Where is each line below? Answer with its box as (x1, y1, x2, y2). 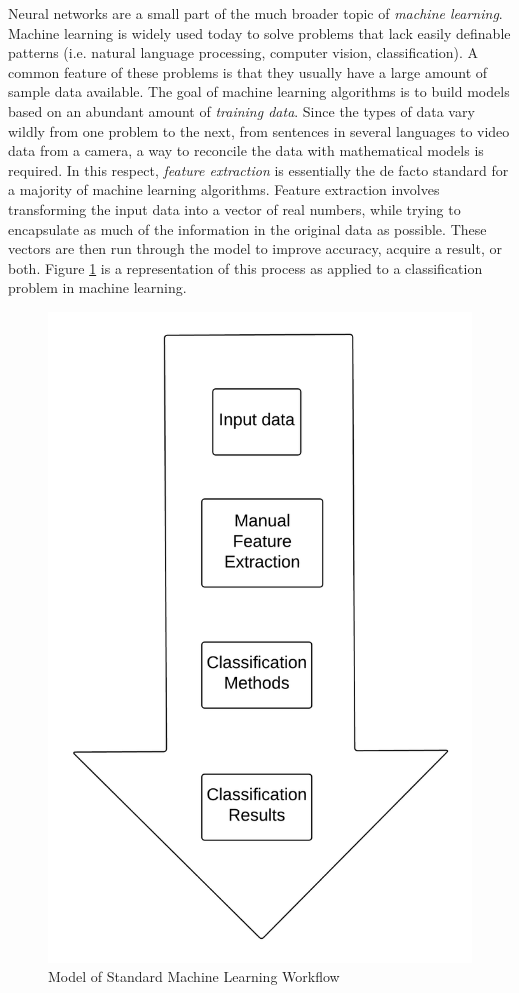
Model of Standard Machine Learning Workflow (48, 966, 340, 987)
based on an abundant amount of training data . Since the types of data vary (8, 100, 475, 121)
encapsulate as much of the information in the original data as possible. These (8, 218, 487, 239)
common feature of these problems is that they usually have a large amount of (8, 61, 488, 82)
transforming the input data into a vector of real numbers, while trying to (8, 198, 461, 219)
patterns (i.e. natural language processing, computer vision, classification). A (8, 42, 479, 63)
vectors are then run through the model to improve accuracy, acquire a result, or (8, 238, 503, 259)
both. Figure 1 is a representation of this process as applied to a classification (8, 257, 483, 278)
